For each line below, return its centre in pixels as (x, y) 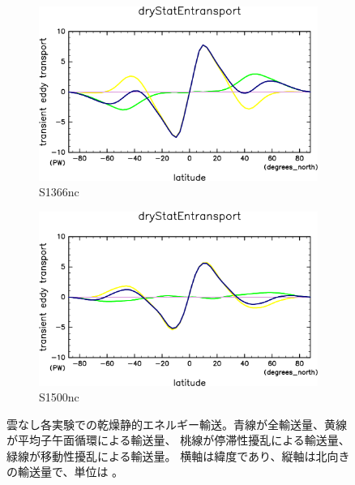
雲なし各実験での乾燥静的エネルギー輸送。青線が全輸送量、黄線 (177, 424)
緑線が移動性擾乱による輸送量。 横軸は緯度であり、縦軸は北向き (178, 455)
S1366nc (59, 192)
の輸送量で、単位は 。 (65, 472)
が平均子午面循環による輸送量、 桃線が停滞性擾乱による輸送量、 (178, 440)
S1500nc (59, 397)
